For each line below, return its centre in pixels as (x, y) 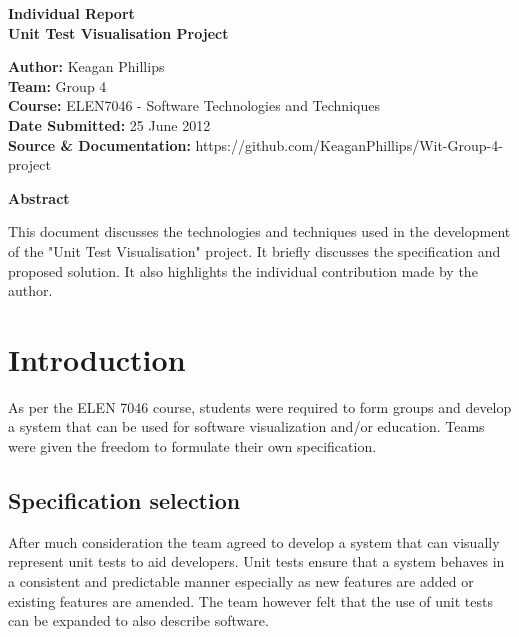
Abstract (39, 197)
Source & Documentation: (99, 144)
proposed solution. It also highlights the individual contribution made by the (243, 270)
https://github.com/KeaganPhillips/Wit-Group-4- (349, 144)
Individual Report (71, 13)
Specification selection (124, 500)
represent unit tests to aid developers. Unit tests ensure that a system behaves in (256, 561)
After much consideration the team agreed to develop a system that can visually (254, 541)
